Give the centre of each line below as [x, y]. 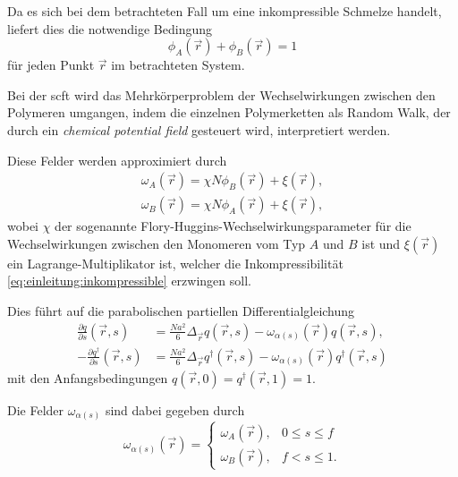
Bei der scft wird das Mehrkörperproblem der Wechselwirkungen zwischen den [221, 94]
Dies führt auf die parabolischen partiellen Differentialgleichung [181, 311]
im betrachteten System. [178, 65]
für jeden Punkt [51, 65]
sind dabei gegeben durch [175, 409]
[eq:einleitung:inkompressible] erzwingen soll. [129, 281]
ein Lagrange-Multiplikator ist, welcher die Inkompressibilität [175, 263]
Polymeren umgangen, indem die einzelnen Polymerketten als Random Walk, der [229, 112]
